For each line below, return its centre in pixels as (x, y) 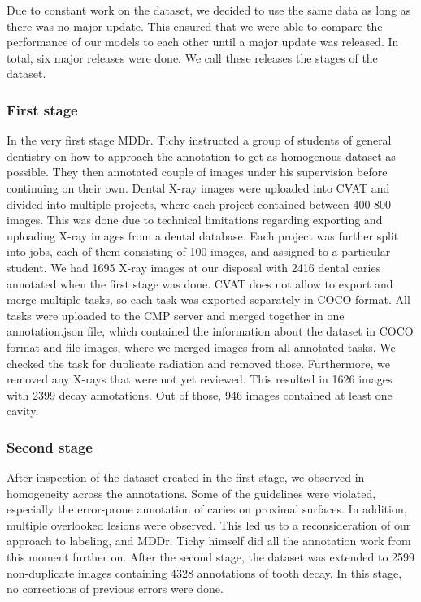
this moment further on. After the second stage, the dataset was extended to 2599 (211, 557)
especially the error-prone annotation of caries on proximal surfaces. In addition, (207, 509)
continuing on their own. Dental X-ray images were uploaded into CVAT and (198, 187)
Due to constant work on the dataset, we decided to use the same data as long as (209, 10)
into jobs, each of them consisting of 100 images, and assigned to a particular (199, 251)
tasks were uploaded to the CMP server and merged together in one (176, 315)
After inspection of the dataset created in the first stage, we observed (179, 477)
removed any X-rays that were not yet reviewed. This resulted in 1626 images (200, 379)
